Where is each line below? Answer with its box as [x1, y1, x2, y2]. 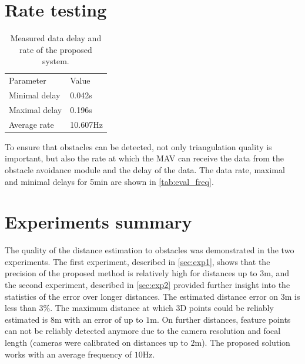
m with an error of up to [54, 313, 143, 325]
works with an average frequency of [5, 348, 132, 360]
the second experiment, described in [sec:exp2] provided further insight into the [5, 279, 290, 291]
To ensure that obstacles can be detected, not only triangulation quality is [5, 140, 272, 153]
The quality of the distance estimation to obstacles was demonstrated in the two [5, 244, 294, 256]
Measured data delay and [10, 32, 102, 44]
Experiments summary [5, 210, 192, 234]
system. [42, 55, 69, 67]
